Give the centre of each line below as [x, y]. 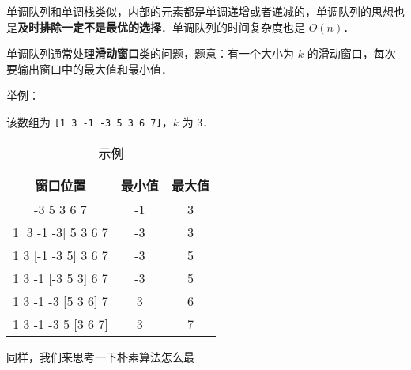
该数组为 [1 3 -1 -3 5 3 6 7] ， [90, 121]
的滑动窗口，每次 [351, 53]
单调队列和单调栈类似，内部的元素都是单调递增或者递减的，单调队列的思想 [200, 11]
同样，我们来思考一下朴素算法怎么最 [100, 356]
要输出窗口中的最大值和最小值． [89, 68]
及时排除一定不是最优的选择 [89, 26]
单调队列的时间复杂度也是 [238, 26]
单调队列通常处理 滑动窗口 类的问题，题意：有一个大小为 [150, 53]
